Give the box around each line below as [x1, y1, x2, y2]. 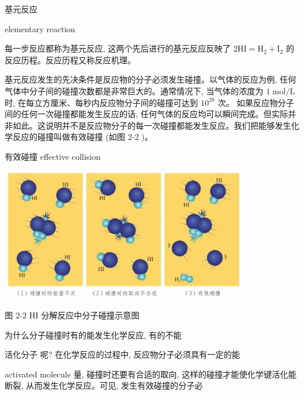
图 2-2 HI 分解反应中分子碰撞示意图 [5, 308, 140, 321]
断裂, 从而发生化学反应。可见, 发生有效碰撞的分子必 [5, 379, 203, 391]
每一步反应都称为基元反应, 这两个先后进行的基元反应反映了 [5, 42, 231, 54]
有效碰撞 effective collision [5, 150, 101, 162]
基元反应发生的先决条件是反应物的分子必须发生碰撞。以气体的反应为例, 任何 [5, 73, 296, 85]
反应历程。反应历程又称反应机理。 [5, 53, 136, 66]
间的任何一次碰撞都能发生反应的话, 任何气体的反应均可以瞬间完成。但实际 [5, 108, 288, 120]
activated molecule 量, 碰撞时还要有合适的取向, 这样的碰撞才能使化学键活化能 [5, 367, 296, 380]
